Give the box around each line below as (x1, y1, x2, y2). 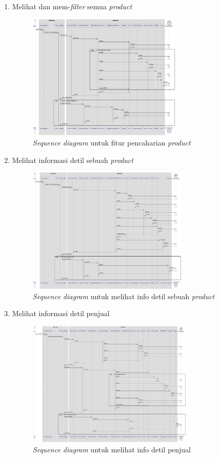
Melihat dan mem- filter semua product (12, 1, 132, 11)
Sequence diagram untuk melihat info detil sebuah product (32, 290, 215, 301)
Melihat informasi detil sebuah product (12, 154, 133, 165)
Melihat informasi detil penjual (12, 308, 110, 319)
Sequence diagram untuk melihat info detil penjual (32, 444, 191, 455)
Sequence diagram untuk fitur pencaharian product (32, 137, 191, 148)
